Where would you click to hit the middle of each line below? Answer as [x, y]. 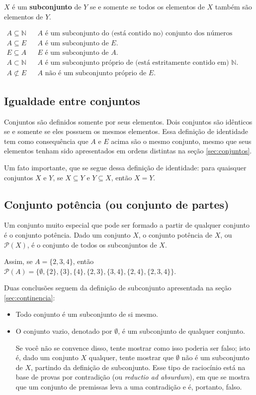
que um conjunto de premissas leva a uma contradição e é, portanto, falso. [129, 387]
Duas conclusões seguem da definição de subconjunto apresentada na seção [118, 288]
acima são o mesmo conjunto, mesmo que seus [181, 141]
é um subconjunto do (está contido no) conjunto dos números [139, 34]
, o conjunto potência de [175, 234]
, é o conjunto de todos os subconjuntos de [92, 244]
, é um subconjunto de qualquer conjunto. [181, 331]
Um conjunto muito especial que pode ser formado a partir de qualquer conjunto [127, 225]
